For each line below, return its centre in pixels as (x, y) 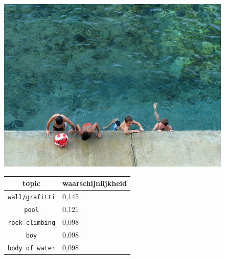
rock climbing (32, 222)
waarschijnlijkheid (95, 183)
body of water (32, 248)
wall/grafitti (32, 197)
